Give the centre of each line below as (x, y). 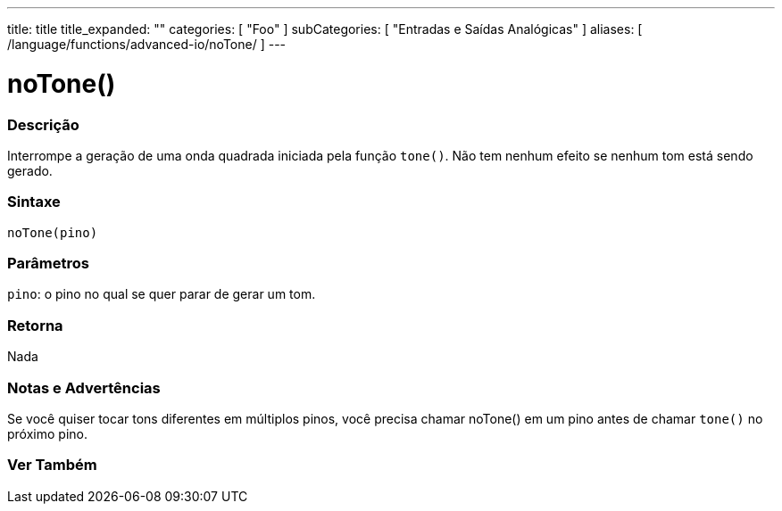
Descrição (43, 124)
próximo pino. (47, 433)
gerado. (30, 170)
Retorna (35, 325)
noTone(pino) (53, 232)
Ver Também (52, 465)
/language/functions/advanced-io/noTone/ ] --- (147, 44)
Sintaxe (34, 202)
